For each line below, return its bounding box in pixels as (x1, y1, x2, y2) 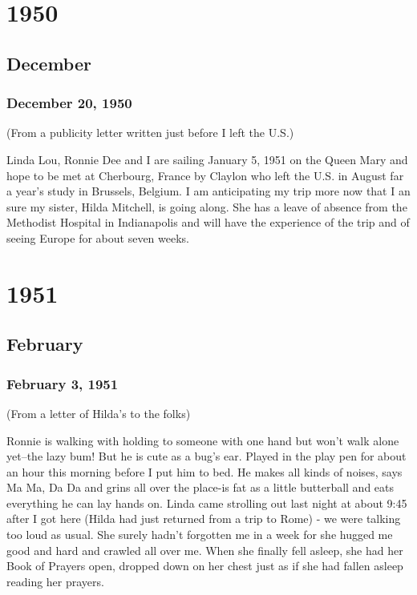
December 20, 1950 (6, 93, 132, 113)
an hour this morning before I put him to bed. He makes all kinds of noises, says (6, 463, 403, 480)
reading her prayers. (6, 573, 104, 589)
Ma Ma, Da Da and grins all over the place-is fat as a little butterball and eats (6, 479, 395, 496)
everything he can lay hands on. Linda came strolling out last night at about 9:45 (6, 494, 407, 511)
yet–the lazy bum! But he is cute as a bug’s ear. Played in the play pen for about (6, 448, 407, 464)
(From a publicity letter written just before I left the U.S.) (6, 124, 294, 141)
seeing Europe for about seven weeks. (6, 229, 189, 246)
